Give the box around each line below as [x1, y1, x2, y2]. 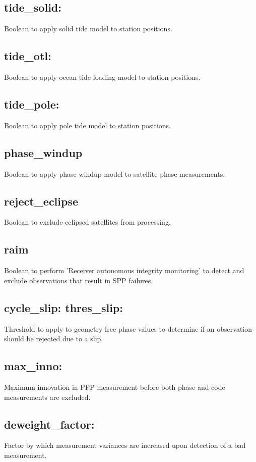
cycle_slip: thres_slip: [4, 299, 123, 315]
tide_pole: [4, 96, 59, 112]
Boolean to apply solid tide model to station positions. [4, 23, 172, 34]
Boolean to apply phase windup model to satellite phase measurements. [4, 168, 225, 179]
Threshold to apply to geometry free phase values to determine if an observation [4, 323, 252, 334]
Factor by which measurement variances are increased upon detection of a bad [4, 440, 246, 450]
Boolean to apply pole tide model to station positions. [4, 120, 171, 130]
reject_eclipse [4, 193, 79, 209]
